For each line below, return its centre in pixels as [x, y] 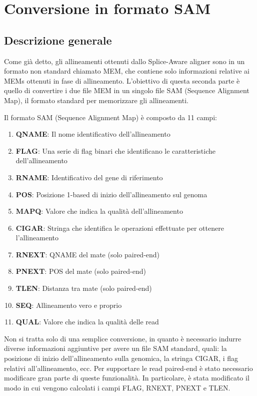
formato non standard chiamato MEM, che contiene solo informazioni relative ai [127, 71]
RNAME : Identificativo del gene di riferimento [89, 177]
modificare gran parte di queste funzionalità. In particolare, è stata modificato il [127, 378]
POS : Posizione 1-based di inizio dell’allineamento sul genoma [111, 194]
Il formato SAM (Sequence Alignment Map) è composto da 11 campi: [110, 117]
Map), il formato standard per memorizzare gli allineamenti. [96, 100]
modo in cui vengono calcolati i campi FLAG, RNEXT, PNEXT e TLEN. [117, 387]
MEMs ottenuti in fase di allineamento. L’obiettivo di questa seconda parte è [122, 80]
